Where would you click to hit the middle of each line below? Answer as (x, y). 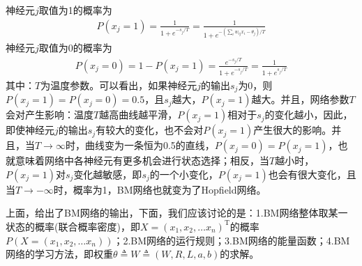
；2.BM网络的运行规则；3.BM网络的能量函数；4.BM (232, 240)
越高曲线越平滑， (138, 115)
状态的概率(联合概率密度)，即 (73, 226)
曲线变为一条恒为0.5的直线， (150, 145)
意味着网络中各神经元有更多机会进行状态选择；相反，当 (142, 161)
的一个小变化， (184, 174)
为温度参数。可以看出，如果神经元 (119, 85)
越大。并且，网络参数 (300, 99)
